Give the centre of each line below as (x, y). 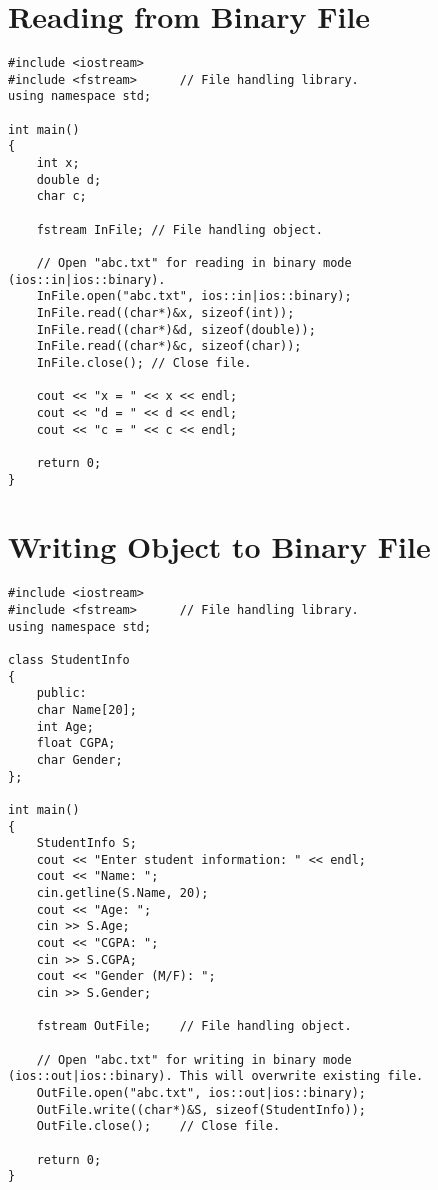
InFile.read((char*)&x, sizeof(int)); (165, 312)
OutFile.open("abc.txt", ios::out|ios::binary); (201, 1093)
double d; (69, 179)
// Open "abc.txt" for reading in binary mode (194, 263)
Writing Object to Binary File (219, 546)
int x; (58, 163)
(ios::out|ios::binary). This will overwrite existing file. (216, 1076)
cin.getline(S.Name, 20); (122, 893)
